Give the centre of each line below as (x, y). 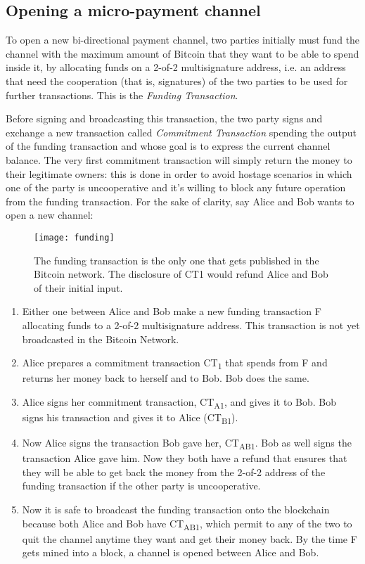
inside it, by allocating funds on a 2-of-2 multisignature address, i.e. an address (176, 67)
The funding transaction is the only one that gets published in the (177, 260)
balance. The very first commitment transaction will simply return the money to (179, 159)
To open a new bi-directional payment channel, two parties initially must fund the (183, 40)
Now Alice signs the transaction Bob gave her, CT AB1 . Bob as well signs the (187, 443)
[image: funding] (74, 237)
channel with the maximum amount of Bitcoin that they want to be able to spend (182, 53)
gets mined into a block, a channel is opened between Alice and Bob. (171, 552)
